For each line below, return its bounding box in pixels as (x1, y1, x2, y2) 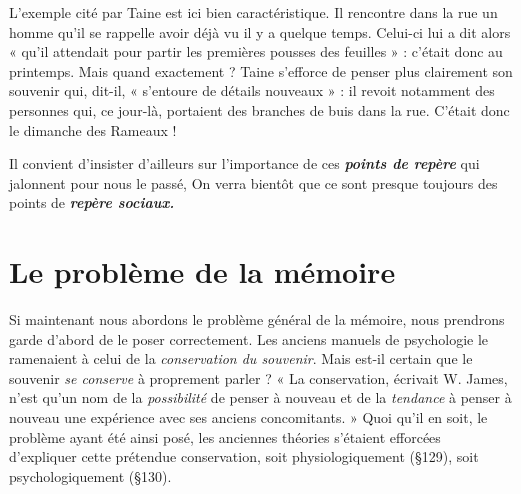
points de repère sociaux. (9, 192, 175, 213)
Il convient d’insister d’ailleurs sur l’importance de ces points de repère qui (9, 153, 480, 174)
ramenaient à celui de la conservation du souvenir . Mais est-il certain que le (9, 348, 473, 369)
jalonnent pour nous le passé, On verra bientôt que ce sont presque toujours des (9, 172, 498, 193)
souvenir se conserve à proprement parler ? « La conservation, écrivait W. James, (9, 367, 508, 388)
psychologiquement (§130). (9, 465, 172, 486)
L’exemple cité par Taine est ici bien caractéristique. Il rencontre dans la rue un (9, 2, 498, 22)
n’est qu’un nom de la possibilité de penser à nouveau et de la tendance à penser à (9, 387, 512, 408)
